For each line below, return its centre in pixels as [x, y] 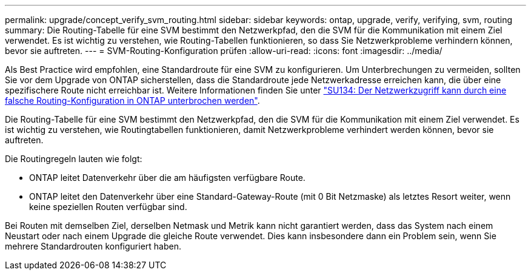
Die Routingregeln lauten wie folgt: [74, 159]
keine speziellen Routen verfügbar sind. [108, 207]
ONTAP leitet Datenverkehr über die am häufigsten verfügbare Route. [167, 178]
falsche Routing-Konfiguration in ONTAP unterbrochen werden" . [132, 100]
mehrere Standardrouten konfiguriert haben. [93, 246]
